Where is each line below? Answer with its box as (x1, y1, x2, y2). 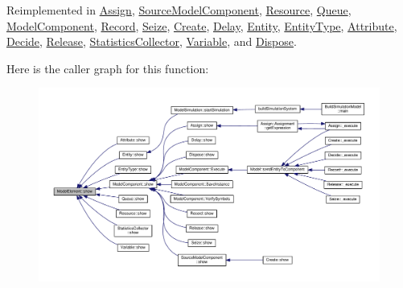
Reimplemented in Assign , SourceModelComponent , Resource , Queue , (6, 2, 352, 18)
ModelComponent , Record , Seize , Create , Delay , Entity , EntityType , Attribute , (6, 17, 397, 34)
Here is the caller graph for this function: (6, 60, 209, 76)
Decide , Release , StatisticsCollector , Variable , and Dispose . (6, 33, 297, 50)
